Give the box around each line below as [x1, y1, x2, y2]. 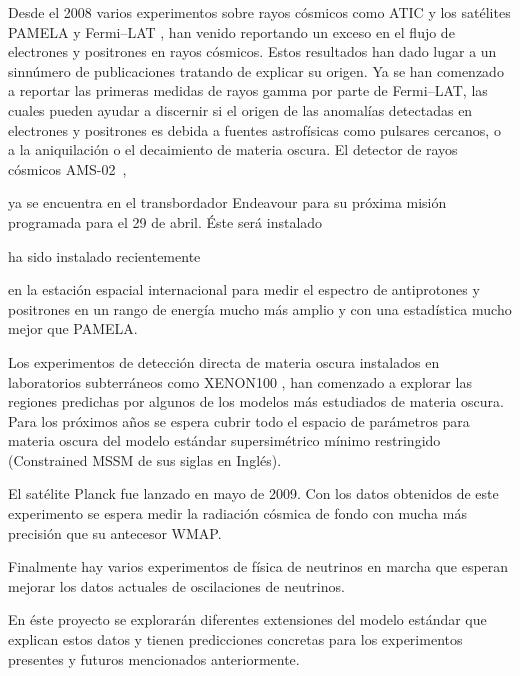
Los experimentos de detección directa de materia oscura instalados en [8, 351, 440, 372]
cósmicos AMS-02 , [8, 158, 127, 179]
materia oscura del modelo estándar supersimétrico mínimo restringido [8, 430, 441, 451]
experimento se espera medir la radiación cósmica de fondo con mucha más [8, 503, 467, 524]
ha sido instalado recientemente [8, 245, 201, 266]
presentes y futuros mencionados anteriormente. [8, 648, 300, 669]
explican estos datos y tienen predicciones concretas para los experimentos [8, 629, 463, 650]
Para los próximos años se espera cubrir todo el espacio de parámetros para [8, 410, 470, 431]
